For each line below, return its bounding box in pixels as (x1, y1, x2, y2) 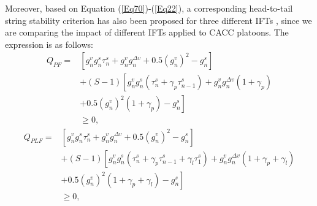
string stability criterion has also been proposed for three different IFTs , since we (5, 13, 312, 26)
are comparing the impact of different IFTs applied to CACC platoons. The (5, 26, 289, 39)
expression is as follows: (5, 37, 93, 50)
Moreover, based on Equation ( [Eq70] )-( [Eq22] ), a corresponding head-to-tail (5, 2, 293, 14)
